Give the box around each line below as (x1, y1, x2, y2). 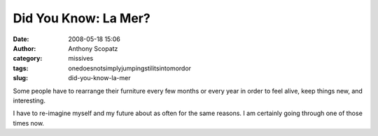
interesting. (13, 96, 45, 105)
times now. (13, 119, 45, 127)
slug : (13, 74, 28, 82)
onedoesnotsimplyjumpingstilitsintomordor (68, 63, 192, 73)
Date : (13, 35, 29, 43)
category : (13, 54, 43, 63)
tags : (13, 63, 29, 73)
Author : (13, 44, 36, 52)
